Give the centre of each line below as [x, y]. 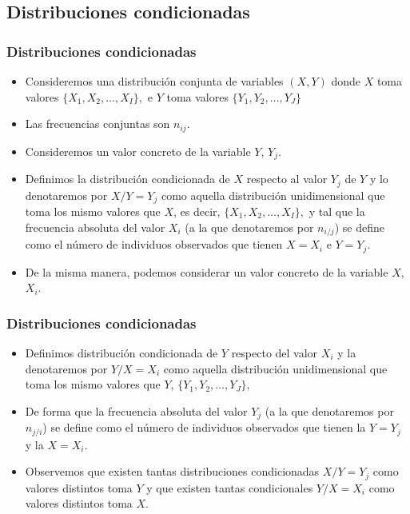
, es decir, [197, 211]
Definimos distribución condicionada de [121, 352]
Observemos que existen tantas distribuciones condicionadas [172, 471]
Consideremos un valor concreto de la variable [138, 151]
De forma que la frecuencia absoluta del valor [136, 410]
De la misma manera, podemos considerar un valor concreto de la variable [207, 271]
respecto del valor [275, 352]
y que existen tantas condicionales [230, 487]
